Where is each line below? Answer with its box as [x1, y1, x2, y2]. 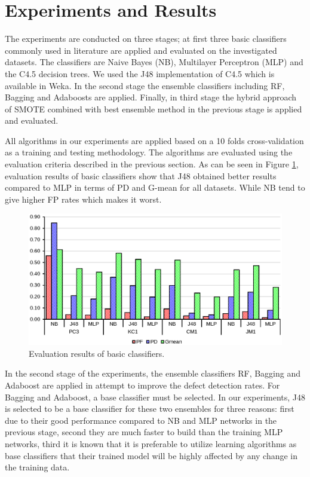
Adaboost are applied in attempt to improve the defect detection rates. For [5, 379, 280, 392]
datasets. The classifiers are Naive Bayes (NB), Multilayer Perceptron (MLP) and [5, 56, 303, 68]
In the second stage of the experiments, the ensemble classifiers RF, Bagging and [5, 367, 301, 380]
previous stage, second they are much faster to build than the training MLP [5, 426, 283, 438]
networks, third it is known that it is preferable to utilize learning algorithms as [5, 438, 297, 450]
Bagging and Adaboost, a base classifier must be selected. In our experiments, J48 [5, 390, 306, 403]
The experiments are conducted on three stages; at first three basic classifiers [5, 32, 287, 45]
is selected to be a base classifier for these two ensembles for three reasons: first [5, 402, 294, 415]
